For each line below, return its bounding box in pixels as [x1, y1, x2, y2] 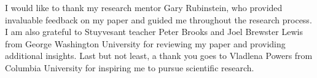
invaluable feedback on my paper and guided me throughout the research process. [5, 13, 312, 26]
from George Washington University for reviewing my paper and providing [5, 37, 286, 50]
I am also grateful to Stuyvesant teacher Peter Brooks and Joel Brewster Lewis [5, 25, 303, 38]
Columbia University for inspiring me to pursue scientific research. [5, 61, 254, 74]
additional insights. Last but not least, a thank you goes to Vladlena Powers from [5, 49, 313, 62]
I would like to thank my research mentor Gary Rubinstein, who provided [5, 1, 283, 14]
